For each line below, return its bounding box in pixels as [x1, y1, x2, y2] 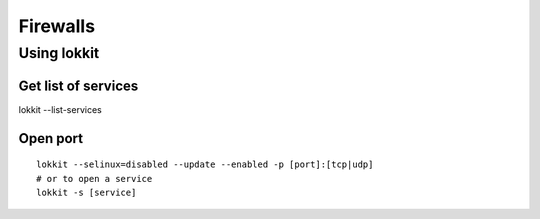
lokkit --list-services [18, 103, 102, 115]
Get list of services [18, 77, 139, 94]
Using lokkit [18, 44, 100, 62]
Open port [18, 130, 84, 147]
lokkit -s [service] [36, 186, 137, 198]
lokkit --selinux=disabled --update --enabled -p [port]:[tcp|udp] [36, 159, 374, 170]
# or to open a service [36, 173, 153, 184]
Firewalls [18, 15, 95, 37]
